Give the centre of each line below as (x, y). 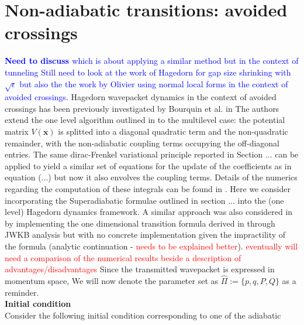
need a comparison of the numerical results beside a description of (123, 257)
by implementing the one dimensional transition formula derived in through (140, 223)
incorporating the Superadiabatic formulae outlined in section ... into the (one (144, 200)
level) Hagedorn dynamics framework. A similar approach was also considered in (149, 212)
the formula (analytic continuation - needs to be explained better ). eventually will (151, 246)
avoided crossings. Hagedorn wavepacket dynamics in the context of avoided (141, 97)
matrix (17, 131)
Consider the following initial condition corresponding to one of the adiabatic (143, 315)
